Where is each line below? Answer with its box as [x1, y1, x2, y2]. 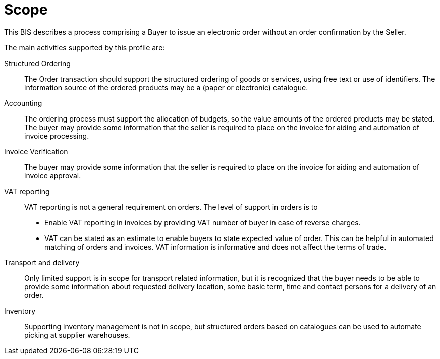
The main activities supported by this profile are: [4, 43, 165, 52]
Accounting [4, 98, 42, 107]
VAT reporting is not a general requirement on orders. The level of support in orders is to [24, 202, 318, 211]
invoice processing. [24, 131, 89, 140]
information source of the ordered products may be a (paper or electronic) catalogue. [24, 83, 308, 92]
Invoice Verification [4, 147, 68, 156]
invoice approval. [24, 171, 81, 180]
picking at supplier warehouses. [24, 330, 130, 339]
